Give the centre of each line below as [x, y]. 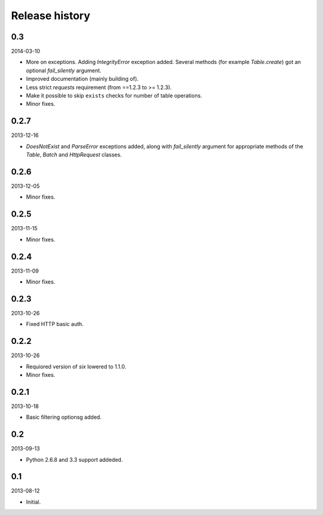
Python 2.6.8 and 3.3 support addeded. [74, 459]
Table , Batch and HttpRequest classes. [74, 155]
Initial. [33, 502]
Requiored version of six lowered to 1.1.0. [76, 366]
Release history [51, 16]
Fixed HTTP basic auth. [55, 324]
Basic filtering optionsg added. [64, 417]
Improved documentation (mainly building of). [82, 79]
